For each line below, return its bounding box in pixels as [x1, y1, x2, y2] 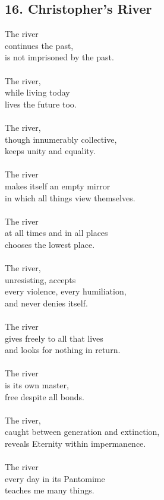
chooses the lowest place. [5, 238, 95, 250]
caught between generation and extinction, [5, 425, 160, 438]
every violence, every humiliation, [5, 285, 127, 297]
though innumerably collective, [5, 133, 117, 145]
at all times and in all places [5, 226, 108, 239]
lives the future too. [5, 97, 77, 110]
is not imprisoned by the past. [5, 51, 114, 63]
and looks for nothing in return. [5, 343, 121, 356]
